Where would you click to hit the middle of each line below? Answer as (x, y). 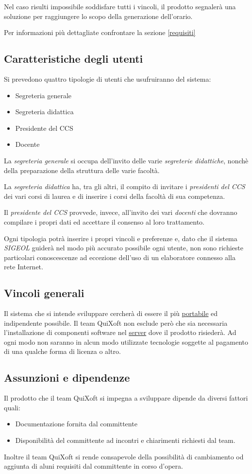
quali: (12, 407)
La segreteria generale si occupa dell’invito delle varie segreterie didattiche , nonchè (126, 160)
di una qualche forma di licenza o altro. (62, 351)
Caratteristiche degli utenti (74, 59)
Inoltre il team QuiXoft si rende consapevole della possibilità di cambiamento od (124, 456)
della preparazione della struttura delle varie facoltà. (82, 170)
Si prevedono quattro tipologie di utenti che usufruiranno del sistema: (108, 79)
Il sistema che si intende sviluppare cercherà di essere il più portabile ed (111, 313)
